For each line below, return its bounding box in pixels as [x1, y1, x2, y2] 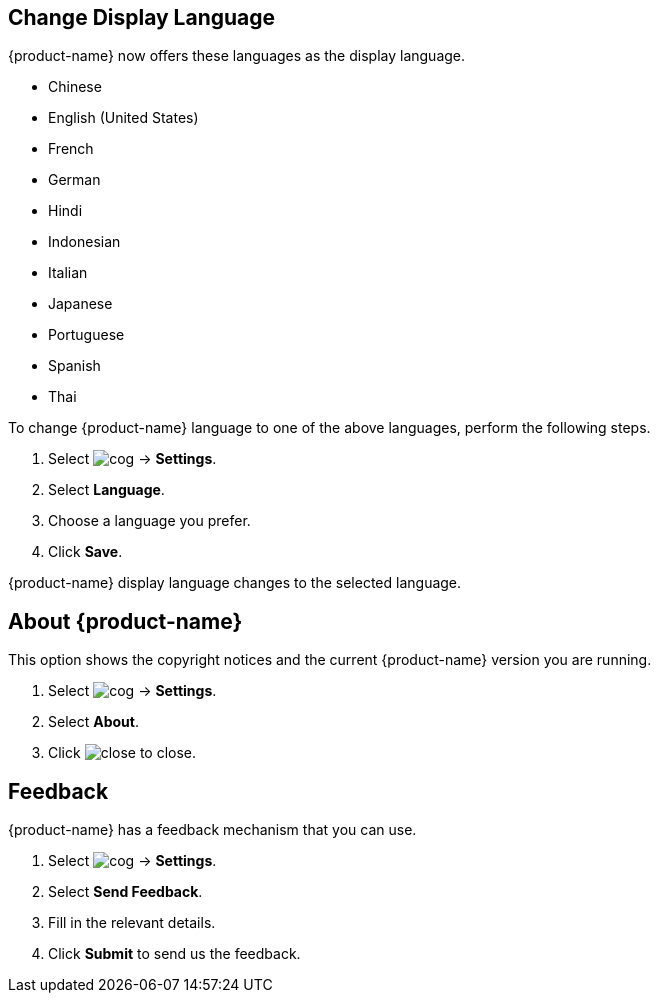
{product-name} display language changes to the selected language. [8, 574, 462, 592]
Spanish [48, 357, 101, 375]
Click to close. [48, 744, 197, 762]
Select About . [48, 713, 139, 731]
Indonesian [48, 233, 121, 251]
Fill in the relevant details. [48, 914, 216, 932]
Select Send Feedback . [48, 883, 203, 901]
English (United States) [48, 109, 199, 127]
